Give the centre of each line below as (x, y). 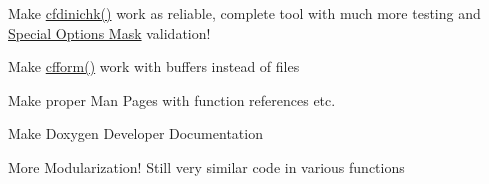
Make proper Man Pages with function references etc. (172, 99)
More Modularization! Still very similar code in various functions (206, 166)
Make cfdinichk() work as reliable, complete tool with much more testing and (244, 13)
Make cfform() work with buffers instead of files (154, 66)
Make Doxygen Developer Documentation (135, 133)
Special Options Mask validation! (109, 32)
